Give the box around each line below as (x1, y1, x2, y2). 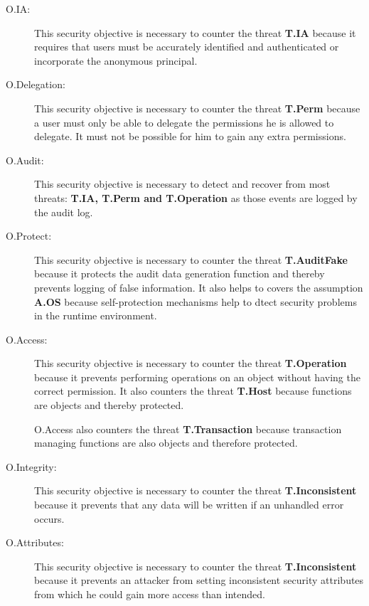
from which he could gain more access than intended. (34, 587, 265, 601)
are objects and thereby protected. (34, 398, 184, 413)
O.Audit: (6, 152, 44, 167)
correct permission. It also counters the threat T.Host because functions (34, 383, 352, 398)
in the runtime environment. (34, 308, 157, 323)
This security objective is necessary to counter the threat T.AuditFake (34, 252, 348, 267)
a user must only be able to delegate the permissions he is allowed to (34, 115, 334, 129)
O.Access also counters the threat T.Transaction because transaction (34, 421, 342, 436)
